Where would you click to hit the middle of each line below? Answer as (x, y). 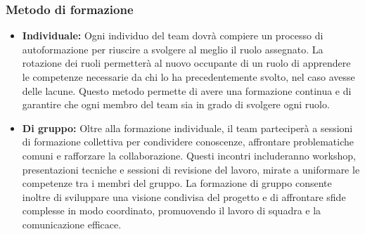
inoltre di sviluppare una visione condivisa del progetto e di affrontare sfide (184, 196)
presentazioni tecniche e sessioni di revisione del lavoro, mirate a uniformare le (191, 169)
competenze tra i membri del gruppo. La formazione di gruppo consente (177, 183)
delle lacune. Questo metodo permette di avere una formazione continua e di (187, 90)
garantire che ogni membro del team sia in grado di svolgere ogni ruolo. (176, 104)
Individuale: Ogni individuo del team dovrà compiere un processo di (173, 35)
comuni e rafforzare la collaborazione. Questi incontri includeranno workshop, (189, 155)
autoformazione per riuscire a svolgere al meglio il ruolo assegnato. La (173, 49)
